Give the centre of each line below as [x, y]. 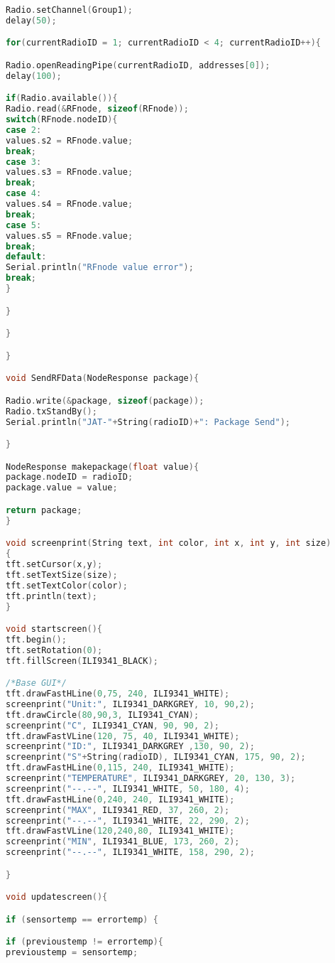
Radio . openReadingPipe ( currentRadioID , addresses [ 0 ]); [138, 65]
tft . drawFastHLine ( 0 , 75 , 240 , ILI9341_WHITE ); [118, 694]
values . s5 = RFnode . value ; [70, 236]
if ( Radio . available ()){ [62, 98]
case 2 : [24, 130]
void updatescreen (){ [57, 897]
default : [26, 257]
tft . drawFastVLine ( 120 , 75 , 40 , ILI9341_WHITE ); [123, 736]
